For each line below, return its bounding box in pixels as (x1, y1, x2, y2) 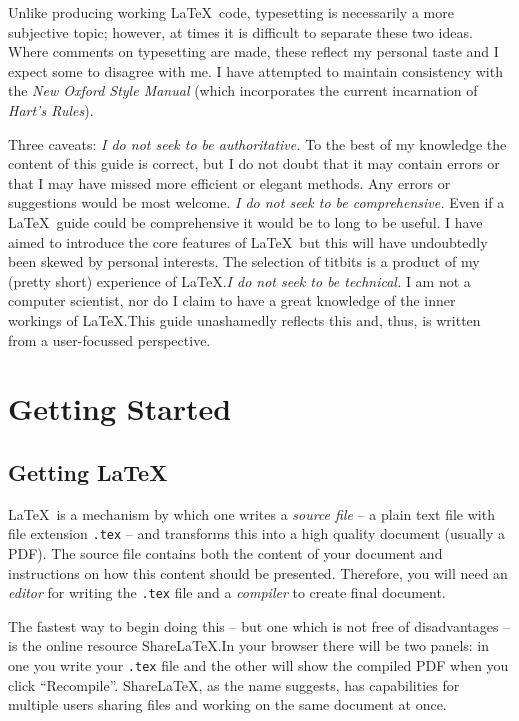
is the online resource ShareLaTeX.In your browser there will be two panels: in (8, 635, 490, 656)
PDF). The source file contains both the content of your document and (8, 542, 443, 563)
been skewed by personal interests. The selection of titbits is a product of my (8, 251, 480, 272)
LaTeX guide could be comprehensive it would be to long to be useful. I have (8, 211, 483, 232)
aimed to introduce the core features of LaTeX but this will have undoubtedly (8, 231, 488, 252)
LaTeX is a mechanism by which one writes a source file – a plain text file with (8, 503, 495, 524)
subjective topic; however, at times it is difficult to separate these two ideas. (8, 21, 473, 42)
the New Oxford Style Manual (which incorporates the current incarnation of (8, 80, 478, 101)
